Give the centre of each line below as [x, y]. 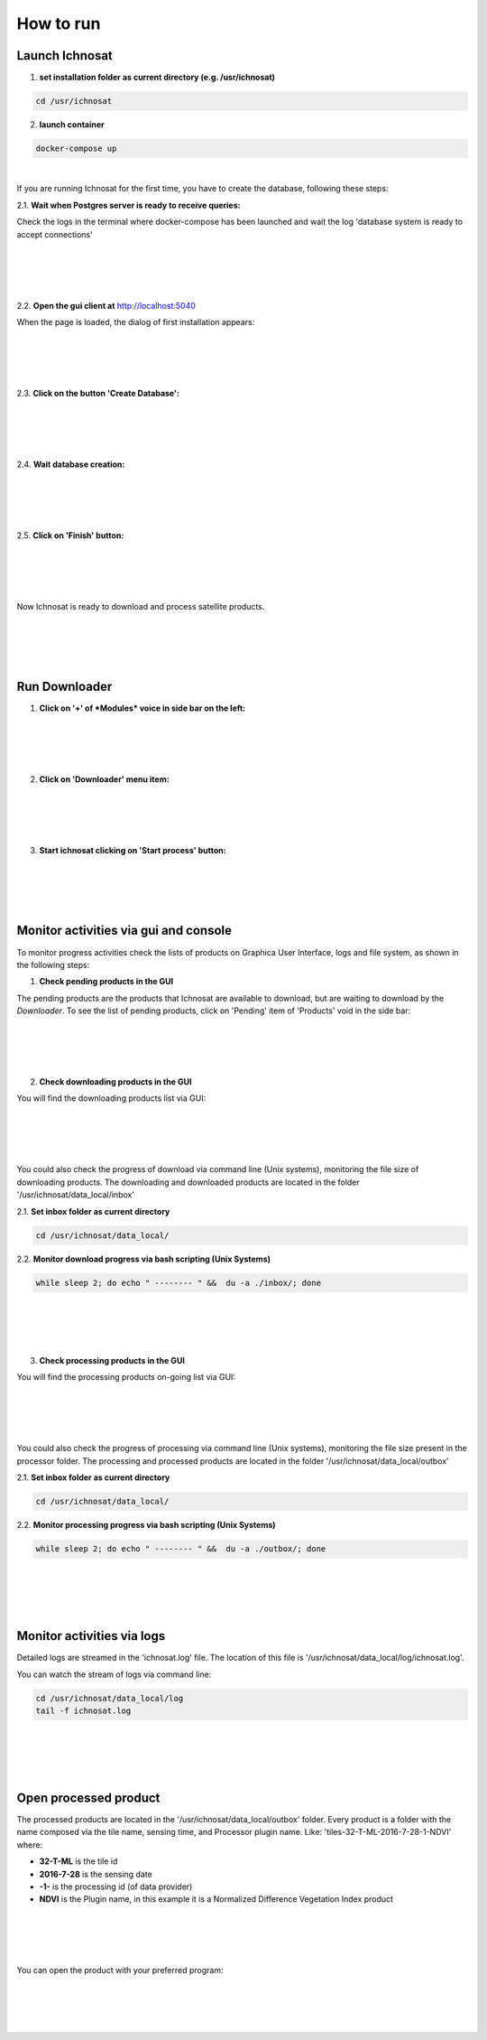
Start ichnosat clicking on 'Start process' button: [133, 851]
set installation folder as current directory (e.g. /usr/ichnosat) [157, 78]
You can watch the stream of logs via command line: [114, 1674]
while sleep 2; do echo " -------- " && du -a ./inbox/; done [179, 1283]
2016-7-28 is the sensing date [96, 1874]
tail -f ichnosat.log [83, 1711]
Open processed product [88, 1798]
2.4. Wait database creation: [71, 464]
